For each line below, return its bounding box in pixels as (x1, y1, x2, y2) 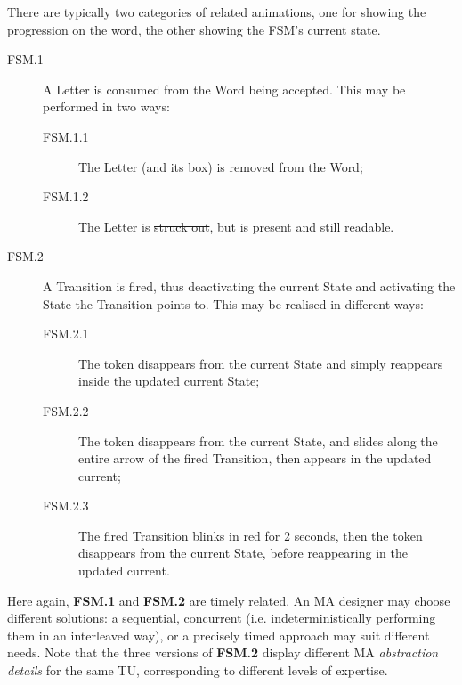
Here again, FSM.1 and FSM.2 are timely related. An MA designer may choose (7, 591, 450, 609)
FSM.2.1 (43, 324, 89, 343)
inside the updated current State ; (78, 371, 260, 390)
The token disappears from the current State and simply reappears (78, 354, 443, 372)
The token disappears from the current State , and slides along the (78, 431, 438, 450)
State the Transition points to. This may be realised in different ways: (43, 294, 424, 313)
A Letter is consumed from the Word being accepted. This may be (43, 79, 406, 98)
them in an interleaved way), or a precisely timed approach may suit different (7, 625, 430, 644)
